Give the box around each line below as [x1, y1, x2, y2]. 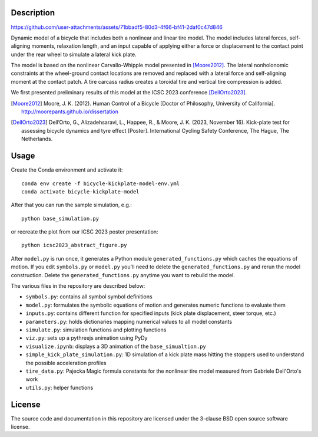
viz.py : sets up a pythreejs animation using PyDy [25, 334, 148, 341]
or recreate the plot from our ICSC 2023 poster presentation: [11, 228, 158, 235]
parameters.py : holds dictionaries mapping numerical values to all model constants [25, 318, 233, 325]
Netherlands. [21, 136, 53, 143]
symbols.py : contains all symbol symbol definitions [25, 293, 153, 300]
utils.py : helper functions [25, 384, 94, 391]
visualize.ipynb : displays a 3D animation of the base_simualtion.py [25, 343, 206, 350]
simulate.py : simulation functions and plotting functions [25, 326, 167, 333]
